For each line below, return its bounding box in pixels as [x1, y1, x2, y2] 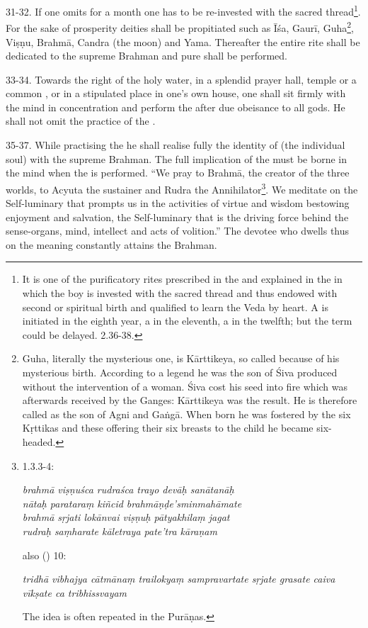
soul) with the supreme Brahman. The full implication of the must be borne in [6, 151, 347, 166]
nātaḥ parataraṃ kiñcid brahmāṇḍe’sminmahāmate [22, 495, 242, 510]
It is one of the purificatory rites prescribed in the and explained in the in [22, 271, 343, 286]
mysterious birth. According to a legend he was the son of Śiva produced [22, 365, 338, 380]
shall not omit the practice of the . [6, 113, 156, 128]
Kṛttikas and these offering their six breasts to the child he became [22, 420, 314, 435]
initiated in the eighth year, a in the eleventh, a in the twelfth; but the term [22, 313, 352, 328]
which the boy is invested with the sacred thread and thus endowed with [22, 286, 338, 301]
